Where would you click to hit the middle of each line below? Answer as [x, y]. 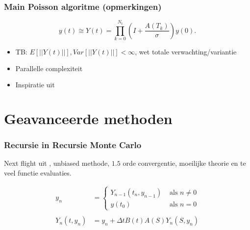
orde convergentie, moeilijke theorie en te [184, 163]
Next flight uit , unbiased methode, [57, 163]
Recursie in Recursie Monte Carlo [73, 145]
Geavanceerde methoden [88, 118]
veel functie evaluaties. [38, 172]
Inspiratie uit [35, 85]
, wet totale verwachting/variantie [186, 51]
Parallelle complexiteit [49, 68]
